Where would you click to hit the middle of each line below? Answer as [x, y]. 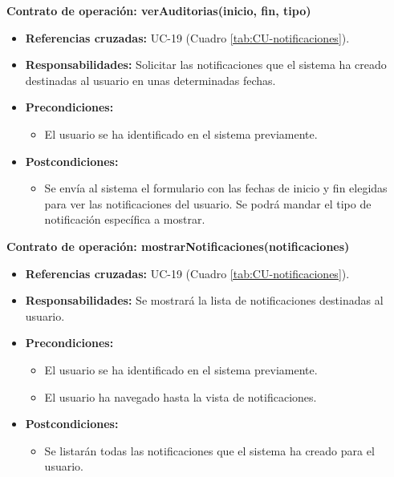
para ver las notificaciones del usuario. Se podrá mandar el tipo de [208, 203]
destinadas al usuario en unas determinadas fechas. [150, 80]
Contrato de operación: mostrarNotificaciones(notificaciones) [178, 246]
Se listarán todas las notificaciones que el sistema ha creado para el [209, 450]
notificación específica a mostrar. [125, 219]
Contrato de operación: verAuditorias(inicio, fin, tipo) [159, 10]
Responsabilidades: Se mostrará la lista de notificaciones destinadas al [204, 300]
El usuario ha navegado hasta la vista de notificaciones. [181, 396]
